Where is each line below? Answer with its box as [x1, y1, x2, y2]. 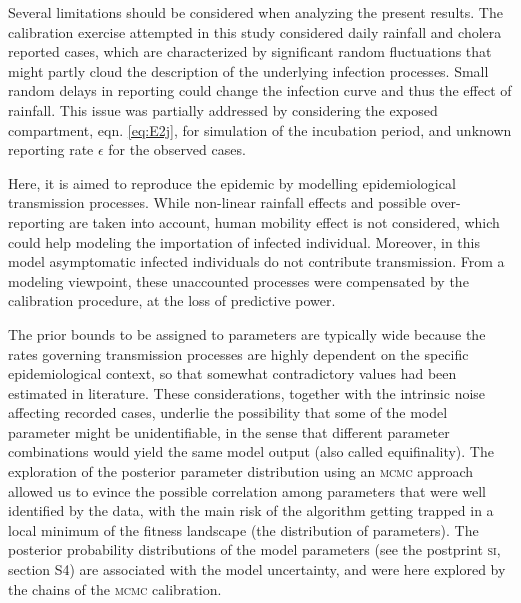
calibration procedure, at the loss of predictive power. [8, 290, 336, 311]
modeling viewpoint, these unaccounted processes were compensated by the [8, 270, 469, 291]
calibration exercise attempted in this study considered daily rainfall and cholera [8, 21, 502, 42]
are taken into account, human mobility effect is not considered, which [69, 211, 500, 232]
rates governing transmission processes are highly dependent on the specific [8, 343, 469, 364]
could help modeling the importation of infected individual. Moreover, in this [8, 231, 480, 252]
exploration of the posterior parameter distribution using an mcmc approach [8, 461, 474, 482]
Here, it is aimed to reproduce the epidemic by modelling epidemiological [8, 172, 456, 193]
